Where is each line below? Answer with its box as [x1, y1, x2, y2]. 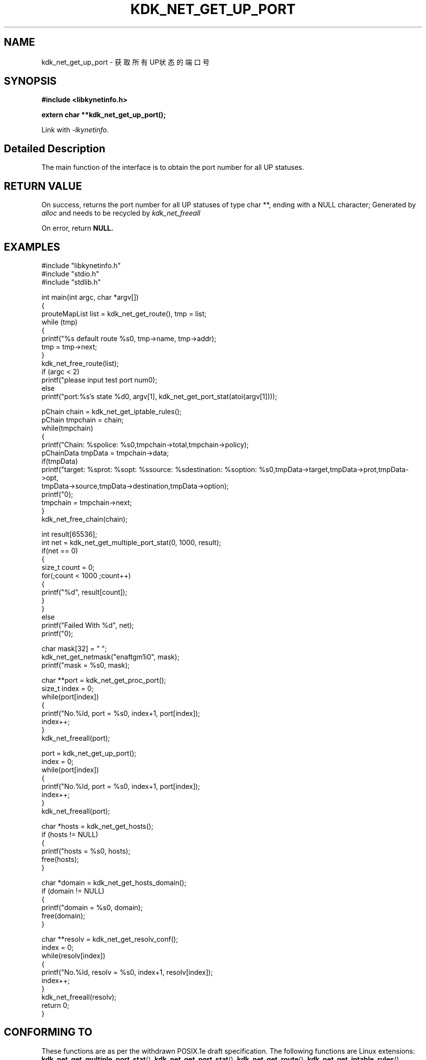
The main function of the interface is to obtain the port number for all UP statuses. [41, 163, 304, 172]
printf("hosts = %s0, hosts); [41, 846, 130, 855]
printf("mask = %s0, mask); [41, 660, 130, 669]
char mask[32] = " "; [41, 644, 107, 653]
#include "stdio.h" [41, 269, 99, 278]
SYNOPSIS [4, 75, 57, 88]
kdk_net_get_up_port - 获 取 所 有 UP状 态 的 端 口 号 [41, 57, 210, 66]
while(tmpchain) [41, 423, 93, 432]
